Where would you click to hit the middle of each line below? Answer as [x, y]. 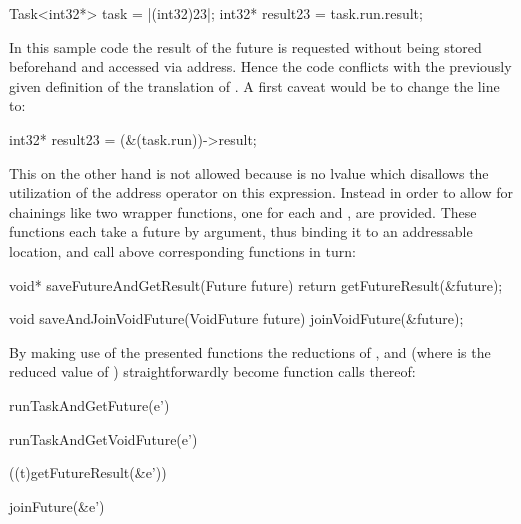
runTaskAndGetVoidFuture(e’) [103, 438]
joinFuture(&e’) [57, 505]
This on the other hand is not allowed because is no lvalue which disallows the [249, 172]
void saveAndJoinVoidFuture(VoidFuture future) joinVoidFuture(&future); [236, 318]
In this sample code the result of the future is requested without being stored [245, 46]
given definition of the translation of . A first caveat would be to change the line [254, 85]
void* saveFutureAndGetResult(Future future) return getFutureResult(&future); [256, 284]
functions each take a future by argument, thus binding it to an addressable [241, 231]
